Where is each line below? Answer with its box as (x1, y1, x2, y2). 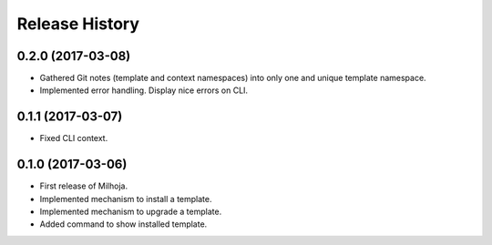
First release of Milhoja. (39, 180, 128, 191)
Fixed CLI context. (39, 133, 108, 144)
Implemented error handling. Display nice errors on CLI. (39, 85, 249, 96)
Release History (16, 14, 140, 34)
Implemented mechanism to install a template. (39, 193, 212, 204)
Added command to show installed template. (39, 219, 208, 230)
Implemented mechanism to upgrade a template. (39, 206, 222, 218)
